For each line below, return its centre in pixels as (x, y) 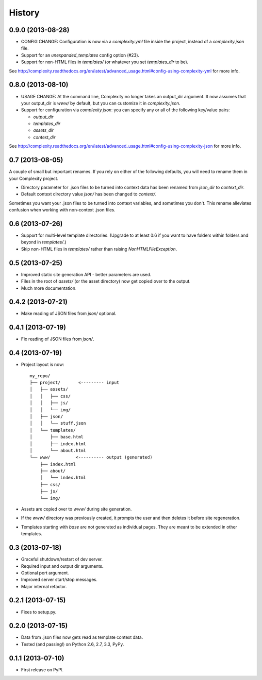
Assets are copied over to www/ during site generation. (76, 509)
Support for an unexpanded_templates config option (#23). (80, 55)
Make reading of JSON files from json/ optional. (69, 314)
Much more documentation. (49, 288)
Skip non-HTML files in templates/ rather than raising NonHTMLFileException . (99, 249)
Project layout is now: (42, 365)
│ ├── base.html (57, 437)
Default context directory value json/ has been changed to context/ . (89, 194)
